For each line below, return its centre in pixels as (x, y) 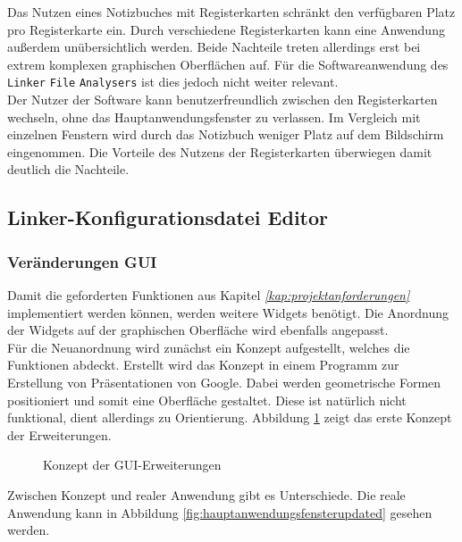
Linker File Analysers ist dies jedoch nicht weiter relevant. (173, 82)
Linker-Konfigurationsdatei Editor (168, 217)
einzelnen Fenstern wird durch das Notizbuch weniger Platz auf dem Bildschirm (226, 134)
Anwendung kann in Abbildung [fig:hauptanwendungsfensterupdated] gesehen (220, 512)
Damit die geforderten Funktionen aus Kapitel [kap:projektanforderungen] (209, 295)
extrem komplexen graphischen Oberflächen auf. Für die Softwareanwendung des (228, 64)
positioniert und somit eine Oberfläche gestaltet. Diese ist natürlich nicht (207, 400)
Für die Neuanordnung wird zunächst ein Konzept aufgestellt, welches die (209, 347)
